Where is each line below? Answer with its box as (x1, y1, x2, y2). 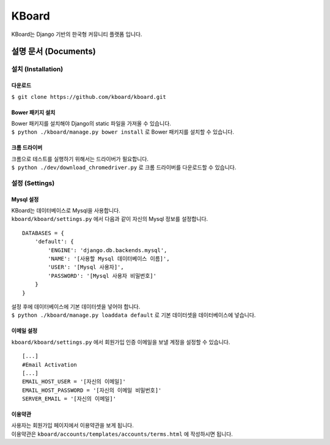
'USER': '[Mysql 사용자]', (48, 264, 125, 271)
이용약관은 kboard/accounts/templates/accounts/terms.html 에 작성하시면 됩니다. (11, 430, 233, 438)
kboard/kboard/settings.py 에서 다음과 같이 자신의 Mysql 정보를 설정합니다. (11, 215, 208, 223)
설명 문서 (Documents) (11, 46, 96, 57)
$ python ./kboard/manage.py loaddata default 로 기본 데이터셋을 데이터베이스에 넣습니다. (11, 311, 256, 319)
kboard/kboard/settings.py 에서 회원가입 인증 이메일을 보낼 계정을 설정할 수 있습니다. (11, 338, 230, 346)
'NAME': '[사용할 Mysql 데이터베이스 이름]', (48, 255, 170, 262)
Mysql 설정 (11, 195, 39, 203)
